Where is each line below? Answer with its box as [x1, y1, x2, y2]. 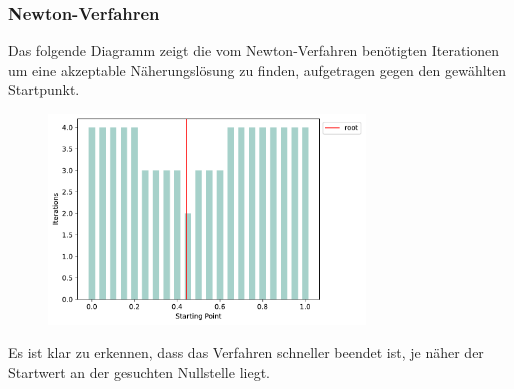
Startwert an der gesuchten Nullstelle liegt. [8, 361, 270, 382]
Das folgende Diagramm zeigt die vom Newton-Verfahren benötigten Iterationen [8, 40, 500, 61]
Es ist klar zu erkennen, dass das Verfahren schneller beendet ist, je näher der [8, 342, 484, 363]
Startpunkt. [8, 79, 80, 100]
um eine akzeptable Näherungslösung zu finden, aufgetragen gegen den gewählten [8, 59, 507, 80]
